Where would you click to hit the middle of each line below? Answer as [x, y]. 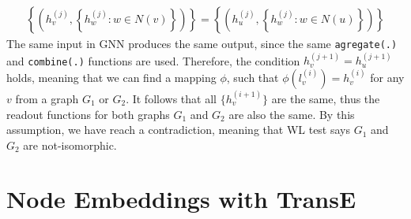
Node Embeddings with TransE [181, 199]
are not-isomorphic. [70, 145]
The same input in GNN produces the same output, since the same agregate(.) [202, 44]
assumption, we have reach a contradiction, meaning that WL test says [179, 130]
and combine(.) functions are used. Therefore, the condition [153, 60]
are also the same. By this [292, 114]
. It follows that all [171, 98]
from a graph [47, 98]
